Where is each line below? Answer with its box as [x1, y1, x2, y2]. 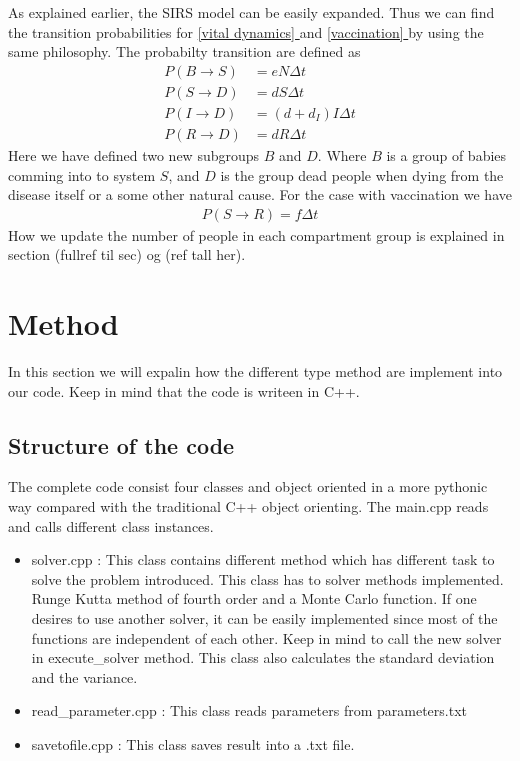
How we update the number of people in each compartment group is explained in [8, 224, 505, 245]
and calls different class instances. [8, 515, 214, 536]
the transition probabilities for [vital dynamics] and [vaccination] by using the [8, 21, 484, 42]
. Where [317, 144, 367, 165]
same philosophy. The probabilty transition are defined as [8, 41, 361, 62]
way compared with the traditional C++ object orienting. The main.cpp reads [8, 496, 489, 517]
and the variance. [31, 666, 138, 687]
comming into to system [8, 164, 156, 185]
